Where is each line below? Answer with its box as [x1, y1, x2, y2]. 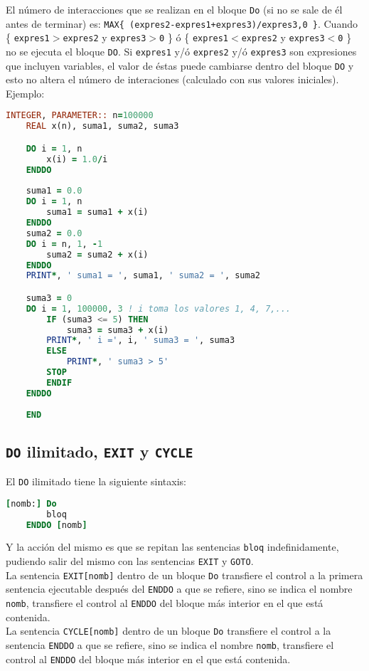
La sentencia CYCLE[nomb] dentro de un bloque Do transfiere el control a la [6, 623, 331, 638]
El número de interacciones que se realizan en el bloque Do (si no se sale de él [6, 2, 343, 16]
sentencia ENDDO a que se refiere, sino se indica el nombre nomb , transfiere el [6, 638, 334, 652]
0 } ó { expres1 [159, 30, 229, 45]
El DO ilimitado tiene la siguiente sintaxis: [6, 474, 186, 489]
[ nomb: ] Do [6, 498, 57, 509]
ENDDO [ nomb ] [26, 519, 87, 530]
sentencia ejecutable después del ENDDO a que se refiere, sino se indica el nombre [6, 581, 353, 596]
